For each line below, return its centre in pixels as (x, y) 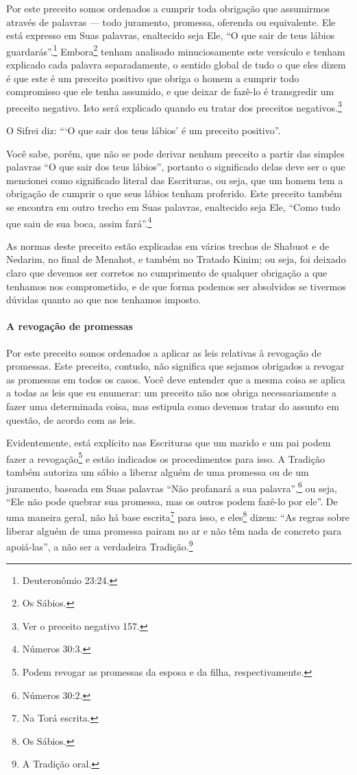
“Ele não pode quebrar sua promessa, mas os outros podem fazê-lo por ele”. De (172, 501)
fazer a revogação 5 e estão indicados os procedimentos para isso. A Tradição (165, 457)
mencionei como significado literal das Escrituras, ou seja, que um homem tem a (175, 180)
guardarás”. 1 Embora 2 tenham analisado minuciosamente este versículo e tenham (176, 50)
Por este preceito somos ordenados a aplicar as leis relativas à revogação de (164, 352)
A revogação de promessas (70, 326)
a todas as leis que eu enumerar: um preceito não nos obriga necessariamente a (172, 393)
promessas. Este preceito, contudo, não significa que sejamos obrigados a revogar (175, 366)
